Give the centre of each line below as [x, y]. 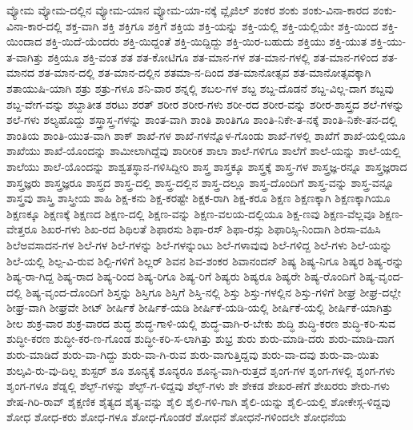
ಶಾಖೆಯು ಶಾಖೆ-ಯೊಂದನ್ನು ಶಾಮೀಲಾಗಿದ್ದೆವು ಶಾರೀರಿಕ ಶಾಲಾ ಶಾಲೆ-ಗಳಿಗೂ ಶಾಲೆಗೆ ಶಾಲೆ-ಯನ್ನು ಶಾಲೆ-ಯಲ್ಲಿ [204, 151]
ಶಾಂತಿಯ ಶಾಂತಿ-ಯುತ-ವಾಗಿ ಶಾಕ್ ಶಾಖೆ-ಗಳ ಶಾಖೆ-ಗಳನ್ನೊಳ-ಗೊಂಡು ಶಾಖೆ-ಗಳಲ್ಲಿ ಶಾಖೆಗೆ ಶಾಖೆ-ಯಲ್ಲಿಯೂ [206, 135]
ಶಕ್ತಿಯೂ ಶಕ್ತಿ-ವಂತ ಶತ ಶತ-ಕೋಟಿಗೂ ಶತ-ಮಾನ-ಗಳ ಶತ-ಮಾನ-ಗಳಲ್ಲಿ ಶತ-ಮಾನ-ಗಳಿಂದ [213, 56]
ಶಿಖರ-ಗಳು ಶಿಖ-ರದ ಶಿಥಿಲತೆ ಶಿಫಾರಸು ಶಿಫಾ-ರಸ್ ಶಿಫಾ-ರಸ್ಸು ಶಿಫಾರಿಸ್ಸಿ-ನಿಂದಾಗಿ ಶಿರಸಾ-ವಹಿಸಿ [211, 229]
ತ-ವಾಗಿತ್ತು [25, 56]
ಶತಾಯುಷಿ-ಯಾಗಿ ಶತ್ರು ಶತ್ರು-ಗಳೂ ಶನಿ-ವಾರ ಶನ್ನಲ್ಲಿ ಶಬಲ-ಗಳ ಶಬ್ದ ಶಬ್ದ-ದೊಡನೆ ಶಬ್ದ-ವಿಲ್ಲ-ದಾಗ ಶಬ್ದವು [200, 88]
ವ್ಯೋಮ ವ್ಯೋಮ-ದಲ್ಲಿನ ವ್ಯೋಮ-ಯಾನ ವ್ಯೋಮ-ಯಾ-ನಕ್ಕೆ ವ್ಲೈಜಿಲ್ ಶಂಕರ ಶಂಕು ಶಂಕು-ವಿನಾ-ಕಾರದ [188, 10]
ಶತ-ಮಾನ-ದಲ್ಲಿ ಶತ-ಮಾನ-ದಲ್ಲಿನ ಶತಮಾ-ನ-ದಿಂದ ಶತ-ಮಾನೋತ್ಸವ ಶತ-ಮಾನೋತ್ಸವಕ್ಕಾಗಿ [204, 72]
